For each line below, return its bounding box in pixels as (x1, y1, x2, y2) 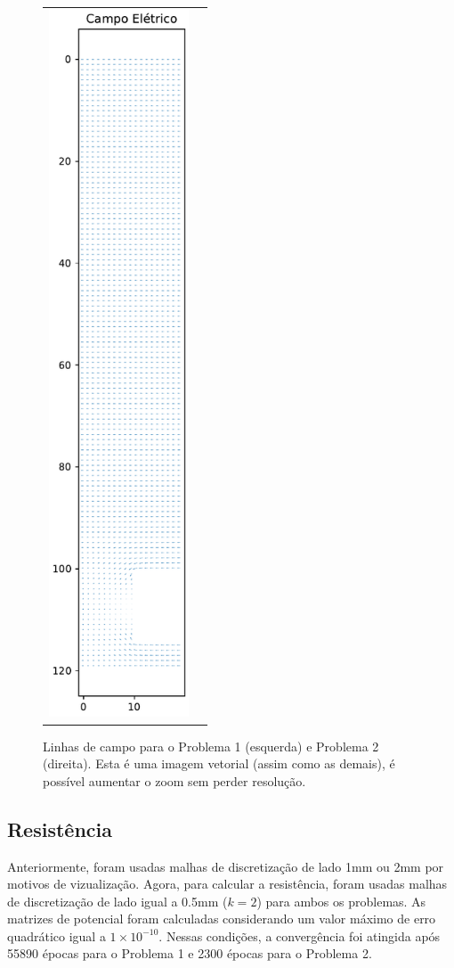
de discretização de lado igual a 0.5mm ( (7, 891, 228, 910)
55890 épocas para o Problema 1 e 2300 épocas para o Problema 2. (7, 944, 372, 963)
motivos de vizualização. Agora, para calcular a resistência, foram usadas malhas (7, 874, 448, 893)
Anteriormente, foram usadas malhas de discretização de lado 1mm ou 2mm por (7, 857, 444, 875)
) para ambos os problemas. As (256, 891, 426, 910)
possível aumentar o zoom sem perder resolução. (43, 771, 306, 790)
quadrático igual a (7, 926, 106, 945)
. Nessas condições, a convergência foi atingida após (158, 926, 441, 945)
